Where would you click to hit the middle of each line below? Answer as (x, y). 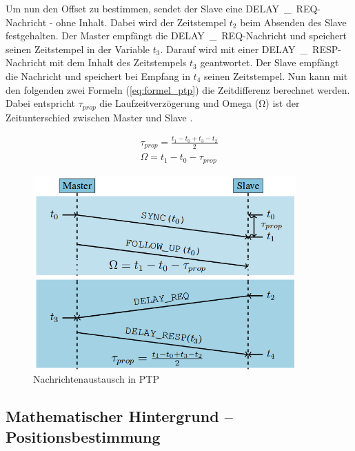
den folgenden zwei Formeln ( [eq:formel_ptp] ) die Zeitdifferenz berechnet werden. (178, 89)
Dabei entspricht (41, 103)
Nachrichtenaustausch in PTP (96, 379)
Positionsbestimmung (83, 436)
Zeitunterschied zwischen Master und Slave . (99, 117)
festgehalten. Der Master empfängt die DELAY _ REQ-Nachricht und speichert (176, 36)
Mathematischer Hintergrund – (119, 416)
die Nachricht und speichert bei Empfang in (98, 76)
